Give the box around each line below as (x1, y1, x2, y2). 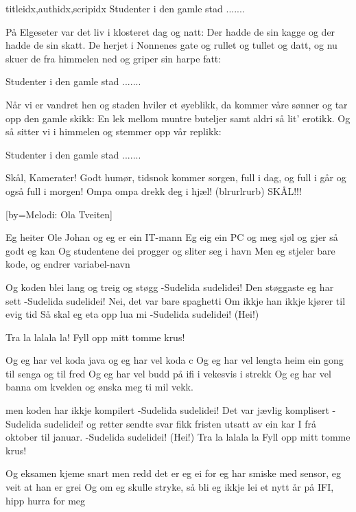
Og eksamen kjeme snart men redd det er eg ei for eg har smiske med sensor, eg (5, 466, 342, 480)
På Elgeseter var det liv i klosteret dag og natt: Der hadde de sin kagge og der (5, 24, 335, 38)
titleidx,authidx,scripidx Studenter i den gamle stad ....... (5, 1, 245, 15)
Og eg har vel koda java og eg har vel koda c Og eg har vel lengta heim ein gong (5, 353, 344, 367)
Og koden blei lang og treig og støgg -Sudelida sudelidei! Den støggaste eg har (5, 279, 334, 294)
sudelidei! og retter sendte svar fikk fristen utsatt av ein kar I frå (44, 416, 316, 430)
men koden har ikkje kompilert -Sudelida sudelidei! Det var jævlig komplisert (5, 403, 329, 417)
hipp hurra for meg (5, 493, 86, 507)
